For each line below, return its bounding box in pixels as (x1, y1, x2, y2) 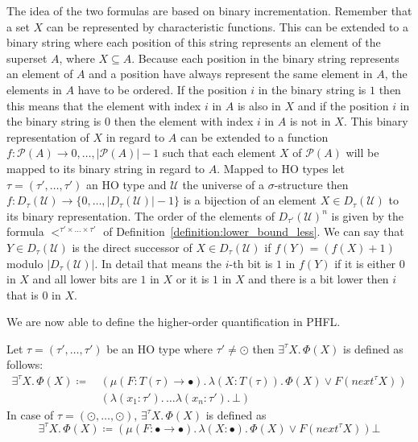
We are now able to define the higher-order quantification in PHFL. (6, 313, 341, 330)
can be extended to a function (180, 128, 329, 145)
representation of (6, 128, 89, 145)
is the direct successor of (72, 238, 192, 255)
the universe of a (182, 176, 265, 192)
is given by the (331, 207, 404, 224)
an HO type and (86, 176, 167, 192)
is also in (237, 97, 281, 114)
